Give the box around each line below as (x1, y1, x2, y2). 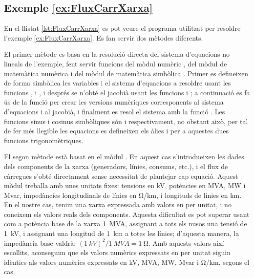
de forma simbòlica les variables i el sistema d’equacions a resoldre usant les (4, 78, 231, 88)
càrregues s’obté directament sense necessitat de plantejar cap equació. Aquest (4, 171, 238, 181)
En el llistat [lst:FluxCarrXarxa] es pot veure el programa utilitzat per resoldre (4, 23, 241, 33)
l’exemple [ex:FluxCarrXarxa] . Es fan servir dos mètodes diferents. (4, 32, 203, 43)
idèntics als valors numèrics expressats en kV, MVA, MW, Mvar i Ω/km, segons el (4, 257, 250, 267)
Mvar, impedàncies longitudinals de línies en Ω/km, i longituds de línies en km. (4, 190, 242, 200)
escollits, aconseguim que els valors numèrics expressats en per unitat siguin (4, 247, 231, 257)
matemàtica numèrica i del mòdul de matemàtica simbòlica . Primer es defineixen (4, 68, 249, 78)
